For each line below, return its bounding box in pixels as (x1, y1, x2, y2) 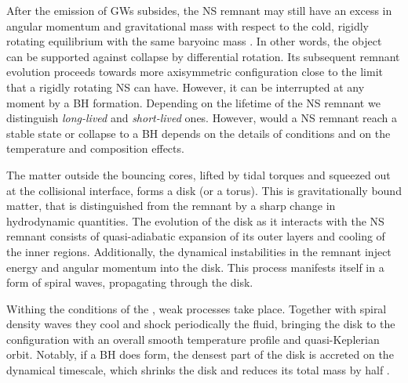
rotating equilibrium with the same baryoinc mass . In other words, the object (6, 33, 382, 49)
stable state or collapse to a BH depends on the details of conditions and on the (6, 125, 391, 141)
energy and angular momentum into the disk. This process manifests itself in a (6, 258, 384, 275)
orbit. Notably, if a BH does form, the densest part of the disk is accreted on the (6, 346, 394, 363)
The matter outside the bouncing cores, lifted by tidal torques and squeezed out (6, 166, 391, 182)
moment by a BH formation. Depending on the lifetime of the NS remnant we (6, 94, 381, 110)
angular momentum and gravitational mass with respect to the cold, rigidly (6, 17, 370, 34)
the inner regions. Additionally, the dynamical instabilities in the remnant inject (6, 243, 392, 259)
